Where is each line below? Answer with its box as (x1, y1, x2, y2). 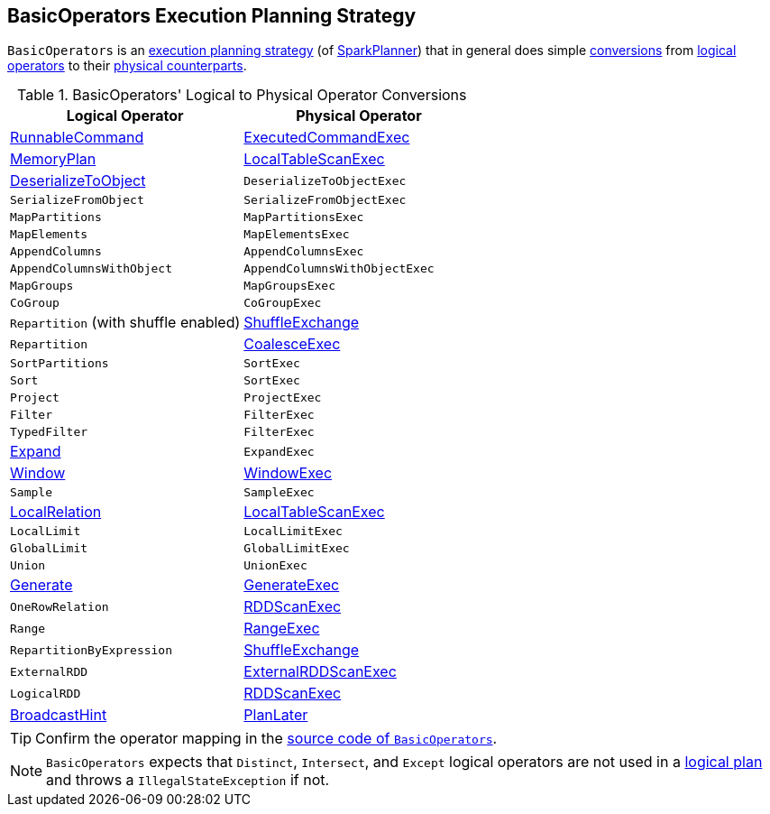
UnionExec (243, 559, 307, 573)
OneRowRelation (10, 599, 109, 614)
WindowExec (243, 464, 333, 483)
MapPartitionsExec (243, 210, 364, 225)
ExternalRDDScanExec (243, 662, 397, 681)
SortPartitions (10, 356, 109, 371)
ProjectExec (243, 391, 322, 405)
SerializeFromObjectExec (243, 193, 407, 208)
